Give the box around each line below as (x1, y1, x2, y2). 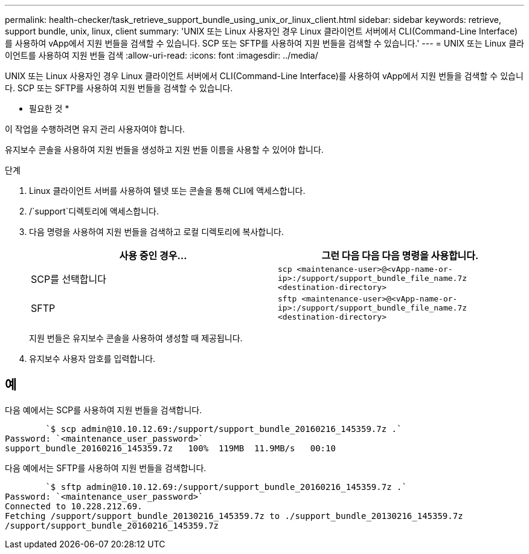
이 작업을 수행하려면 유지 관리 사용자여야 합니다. (5, 124, 185, 134)
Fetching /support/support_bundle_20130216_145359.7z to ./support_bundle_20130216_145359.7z (5, 511, 463, 521)
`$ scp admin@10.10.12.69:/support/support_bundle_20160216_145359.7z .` (45, 424, 402, 434)
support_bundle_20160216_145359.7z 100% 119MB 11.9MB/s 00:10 (5, 443, 336, 453)
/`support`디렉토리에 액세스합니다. (29, 206, 159, 216)
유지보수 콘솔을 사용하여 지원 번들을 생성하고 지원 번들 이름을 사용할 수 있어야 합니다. (5, 144, 324, 155)
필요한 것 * (29, 103, 69, 114)
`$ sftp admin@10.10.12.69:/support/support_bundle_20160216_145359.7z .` (45, 482, 407, 492)
